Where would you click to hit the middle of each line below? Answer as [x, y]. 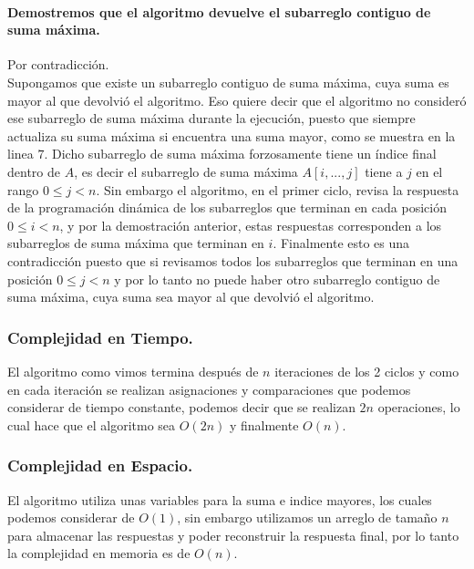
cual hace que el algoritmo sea [92, 424]
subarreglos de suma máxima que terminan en [136, 243]
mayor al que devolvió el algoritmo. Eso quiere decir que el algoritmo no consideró [237, 100]
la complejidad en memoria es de [99, 553]
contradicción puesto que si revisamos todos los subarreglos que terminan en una [233, 260]
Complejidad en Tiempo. [100, 337]
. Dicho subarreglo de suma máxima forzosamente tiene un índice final [240, 154]
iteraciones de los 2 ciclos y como [367, 371]
